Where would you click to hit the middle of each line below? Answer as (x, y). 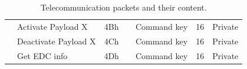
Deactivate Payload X (57, 41)
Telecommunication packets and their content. (123, 7)
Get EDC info (42, 55)
